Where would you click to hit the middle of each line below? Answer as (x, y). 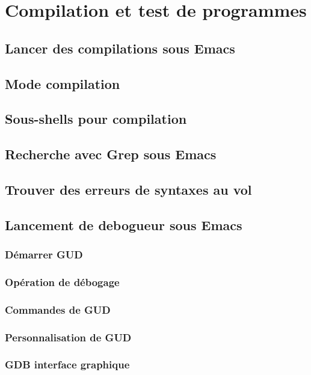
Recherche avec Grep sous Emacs (111, 154)
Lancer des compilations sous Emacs (120, 48)
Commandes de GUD (58, 309)
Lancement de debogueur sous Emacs (124, 224)
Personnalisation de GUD (68, 337)
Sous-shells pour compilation (96, 119)
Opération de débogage (62, 282)
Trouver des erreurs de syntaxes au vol (128, 189)
